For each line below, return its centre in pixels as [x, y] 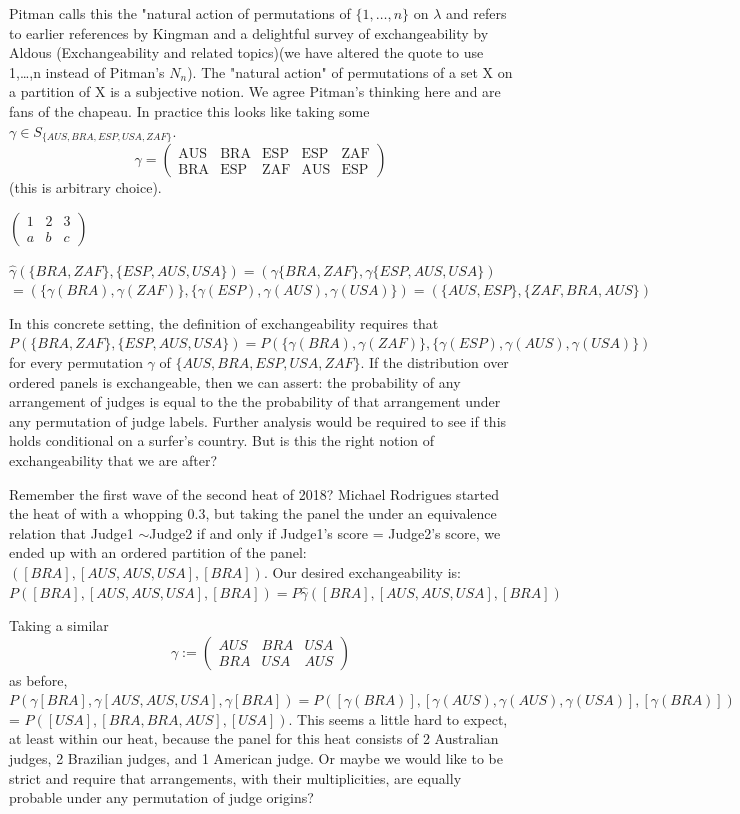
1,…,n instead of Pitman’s [87, 71]
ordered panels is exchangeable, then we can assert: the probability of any [235, 381]
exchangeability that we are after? [113, 459]
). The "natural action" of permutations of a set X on [350, 71]
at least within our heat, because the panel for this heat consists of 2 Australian [254, 738]
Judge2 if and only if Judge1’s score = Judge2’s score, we [325, 532]
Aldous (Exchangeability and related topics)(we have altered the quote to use [246, 52]
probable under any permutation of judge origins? [161, 797]
